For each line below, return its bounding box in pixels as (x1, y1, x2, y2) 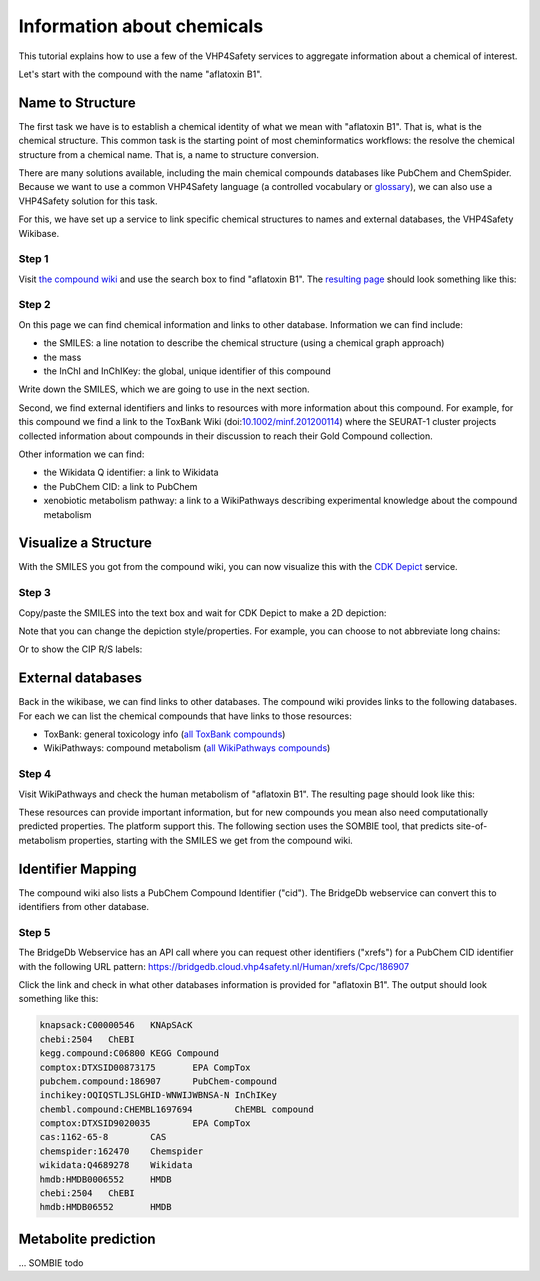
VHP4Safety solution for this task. (18, 195, 159, 207)
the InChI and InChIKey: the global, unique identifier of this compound (43, 365, 332, 377)
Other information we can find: (18, 448, 145, 460)
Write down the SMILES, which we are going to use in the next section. (18, 383, 310, 395)
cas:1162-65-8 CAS (39, 1131, 167, 1143)
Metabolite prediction (18, 1230, 156, 1247)
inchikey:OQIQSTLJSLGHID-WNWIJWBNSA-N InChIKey (39, 1090, 277, 1101)
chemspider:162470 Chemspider (39, 1145, 204, 1157)
